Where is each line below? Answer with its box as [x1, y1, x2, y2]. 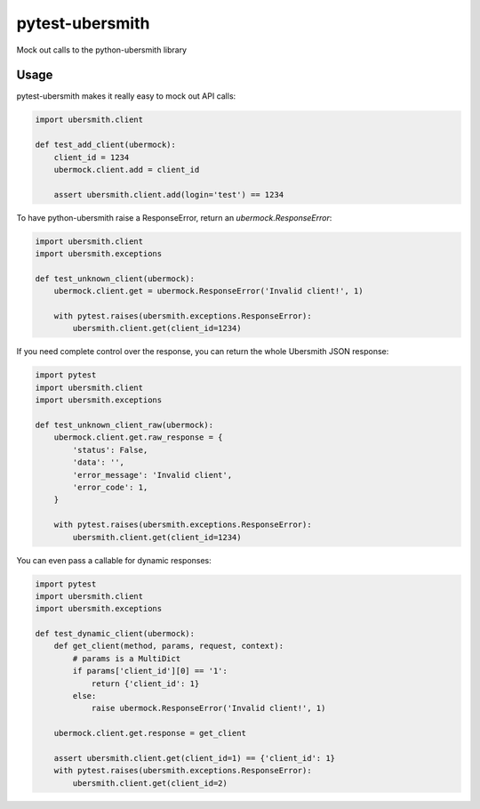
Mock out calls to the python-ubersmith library [16, 44, 187, 55]
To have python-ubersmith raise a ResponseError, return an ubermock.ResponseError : [16, 212, 332, 222]
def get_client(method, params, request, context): [53, 641, 284, 651]
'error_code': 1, [72, 481, 148, 492]
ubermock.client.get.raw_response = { [53, 433, 223, 442]
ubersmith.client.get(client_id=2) [72, 778, 228, 788]
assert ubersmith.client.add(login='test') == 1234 [53, 190, 284, 199]
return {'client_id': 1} [91, 678, 200, 689]
